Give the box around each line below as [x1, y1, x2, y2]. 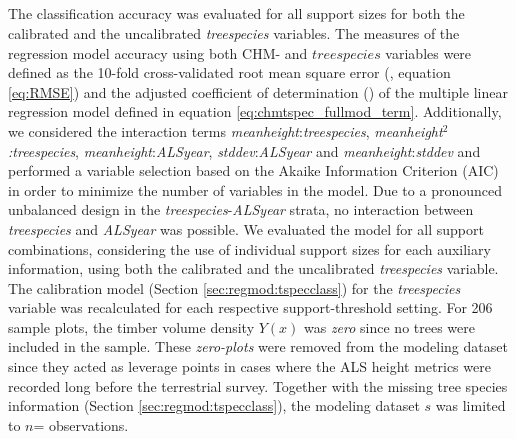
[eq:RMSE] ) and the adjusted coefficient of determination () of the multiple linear [8, 81, 508, 102]
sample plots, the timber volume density [8, 316, 255, 337]
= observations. [33, 414, 129, 435]
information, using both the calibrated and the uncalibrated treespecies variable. [8, 258, 499, 279]
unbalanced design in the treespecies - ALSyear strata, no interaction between [8, 199, 474, 220]
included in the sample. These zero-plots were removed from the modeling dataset [8, 336, 508, 357]
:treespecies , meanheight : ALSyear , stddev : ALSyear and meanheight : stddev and [8, 140, 481, 161]
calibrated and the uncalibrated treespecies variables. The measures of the [8, 22, 460, 43]
